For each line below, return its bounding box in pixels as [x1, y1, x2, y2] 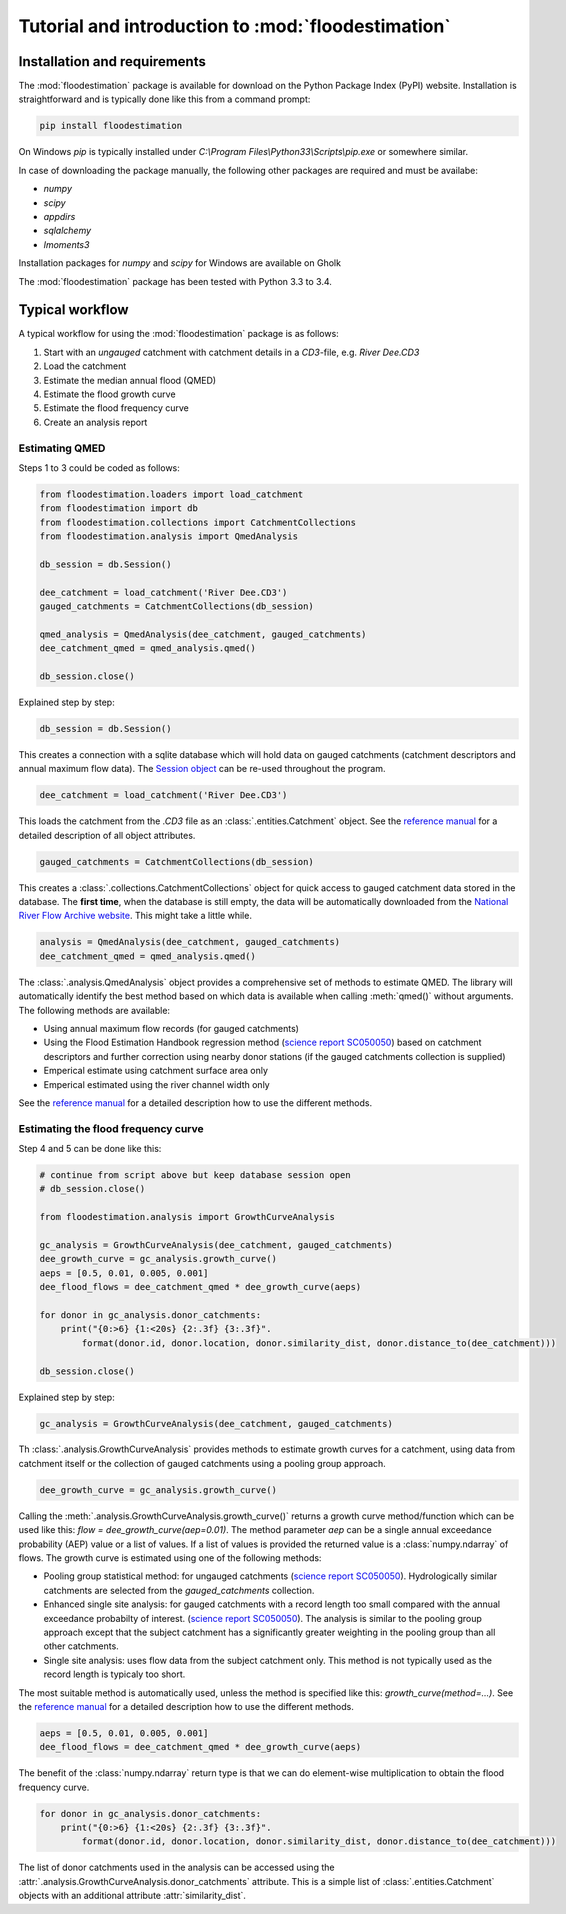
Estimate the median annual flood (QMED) [43, 374, 217, 386]
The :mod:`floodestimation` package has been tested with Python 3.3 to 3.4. [18, 275, 332, 287]
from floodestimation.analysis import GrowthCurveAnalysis [39, 1211, 335, 1223]
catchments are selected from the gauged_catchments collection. [43, 1584, 315, 1596]
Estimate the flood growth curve [43, 388, 176, 400]
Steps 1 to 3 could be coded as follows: [18, 461, 180, 474]
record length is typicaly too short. [43, 1668, 186, 1680]
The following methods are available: [18, 1004, 170, 1016]
